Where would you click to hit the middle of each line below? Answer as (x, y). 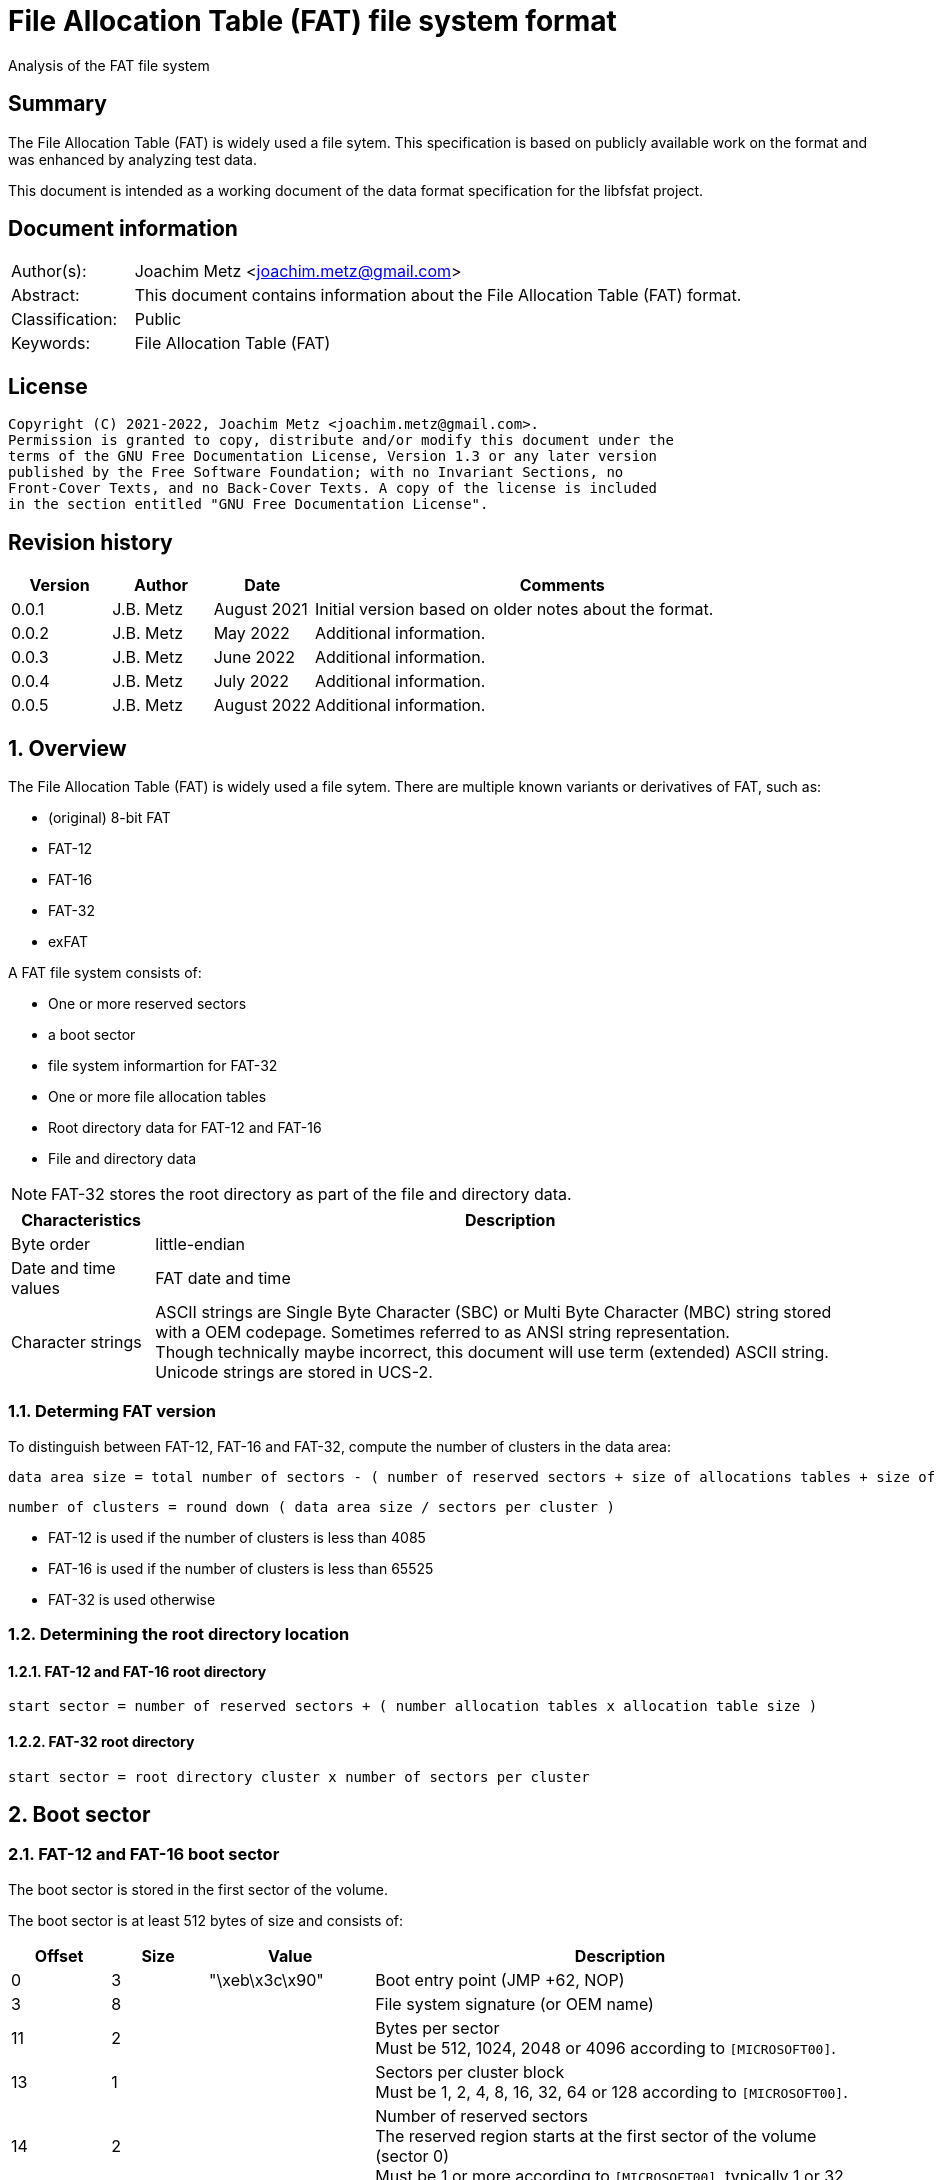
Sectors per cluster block (470, 2071)
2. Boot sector (79, 1814)
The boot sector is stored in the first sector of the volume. (198, 1889)
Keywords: (51, 343)
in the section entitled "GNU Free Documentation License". (248, 504)
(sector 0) (412, 2155)
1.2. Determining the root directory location (179, 1634)
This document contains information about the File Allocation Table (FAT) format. (438, 295)
